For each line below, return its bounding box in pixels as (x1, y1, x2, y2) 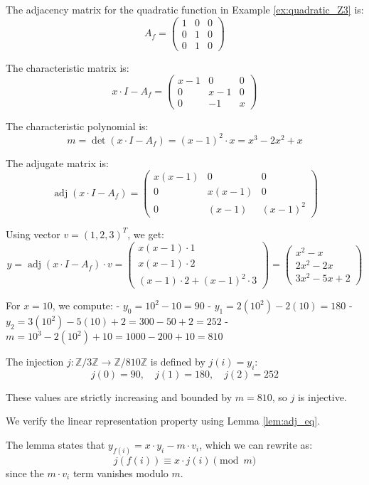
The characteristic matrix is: (6, 60, 129, 75)
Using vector (6, 226, 60, 241)
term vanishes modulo (73, 465, 169, 480)
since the (6, 465, 44, 480)
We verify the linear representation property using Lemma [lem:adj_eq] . (6, 413, 321, 428)
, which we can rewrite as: (199, 437, 313, 452)
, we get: (127, 226, 164, 241)
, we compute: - (52, 298, 120, 313)
